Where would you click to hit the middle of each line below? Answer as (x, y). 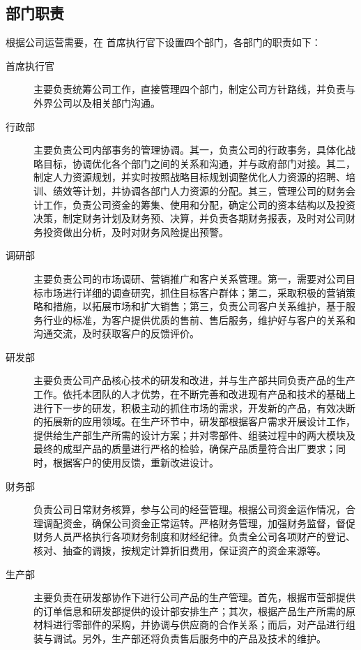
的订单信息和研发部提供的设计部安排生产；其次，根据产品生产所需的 (190, 611)
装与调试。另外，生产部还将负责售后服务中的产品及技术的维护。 (180, 638)
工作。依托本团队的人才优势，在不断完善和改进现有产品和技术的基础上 (194, 394)
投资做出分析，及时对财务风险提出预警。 (136, 231)
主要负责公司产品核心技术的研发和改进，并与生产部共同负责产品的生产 (194, 380)
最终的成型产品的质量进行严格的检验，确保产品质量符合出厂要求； (185, 449)
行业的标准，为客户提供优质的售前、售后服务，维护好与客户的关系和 (199, 319)
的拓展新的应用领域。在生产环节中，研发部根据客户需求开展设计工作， (194, 421)
